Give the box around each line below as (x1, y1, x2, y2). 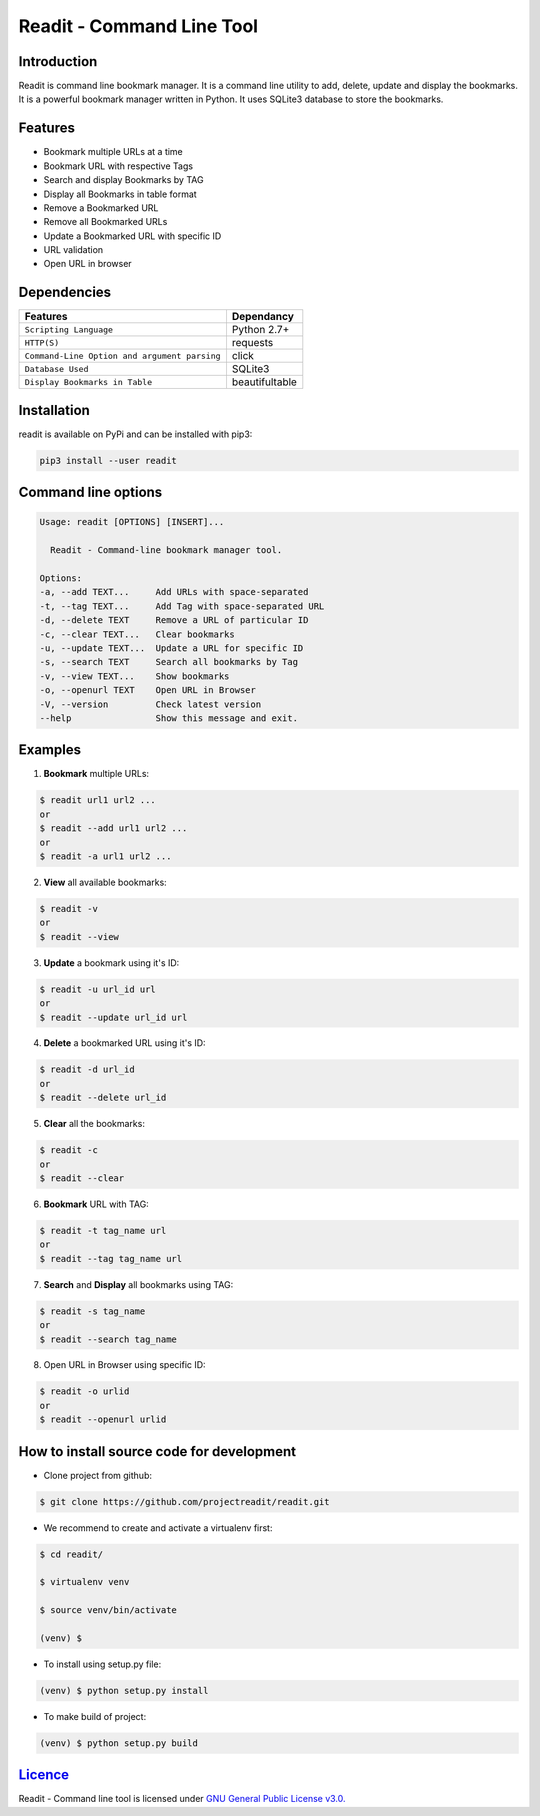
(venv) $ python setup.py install (39, 1685, 209, 1697)
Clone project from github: (43, 1469, 152, 1481)
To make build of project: (43, 1711, 147, 1722)
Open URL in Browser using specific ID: (43, 1359, 206, 1371)
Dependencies (18, 284, 112, 301)
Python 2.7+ (231, 323, 290, 337)
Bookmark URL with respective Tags (43, 160, 194, 172)
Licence (18, 1766, 70, 1784)
